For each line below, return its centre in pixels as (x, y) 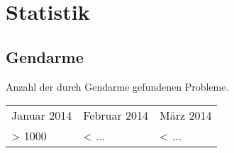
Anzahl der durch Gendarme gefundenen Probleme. (117, 86)
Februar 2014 (116, 115)
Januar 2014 (42, 115)
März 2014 (186, 115)
